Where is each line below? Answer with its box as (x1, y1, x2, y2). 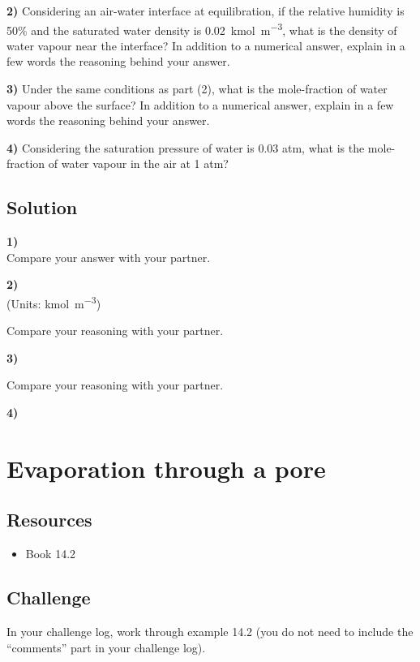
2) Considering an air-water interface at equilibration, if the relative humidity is (6, 2, 405, 19)
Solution (6, 195, 78, 220)
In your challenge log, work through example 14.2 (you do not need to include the (6, 622, 414, 639)
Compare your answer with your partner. (6, 248, 211, 265)
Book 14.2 (25, 545, 76, 562)
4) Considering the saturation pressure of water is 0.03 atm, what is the (6, 139, 365, 156)
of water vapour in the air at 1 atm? (48, 155, 229, 172)
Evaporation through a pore (6, 451, 326, 484)
